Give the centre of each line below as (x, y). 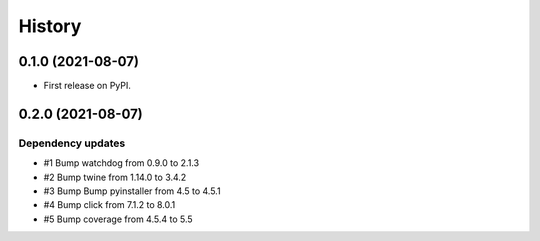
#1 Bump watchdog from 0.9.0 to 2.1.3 (121, 163)
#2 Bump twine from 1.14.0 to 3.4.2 (115, 177)
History (50, 26)
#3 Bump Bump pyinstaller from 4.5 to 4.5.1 (132, 191)
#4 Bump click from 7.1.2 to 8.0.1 (109, 205)
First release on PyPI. (87, 86)
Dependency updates (72, 143)
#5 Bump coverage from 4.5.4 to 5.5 (118, 219)
